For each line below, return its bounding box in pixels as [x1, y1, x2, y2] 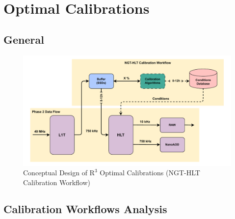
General [3, 31, 44, 47]
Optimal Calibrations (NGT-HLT [100, 167, 200, 178]
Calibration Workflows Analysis [3, 201, 167, 216]
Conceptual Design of [23, 167, 87, 178]
